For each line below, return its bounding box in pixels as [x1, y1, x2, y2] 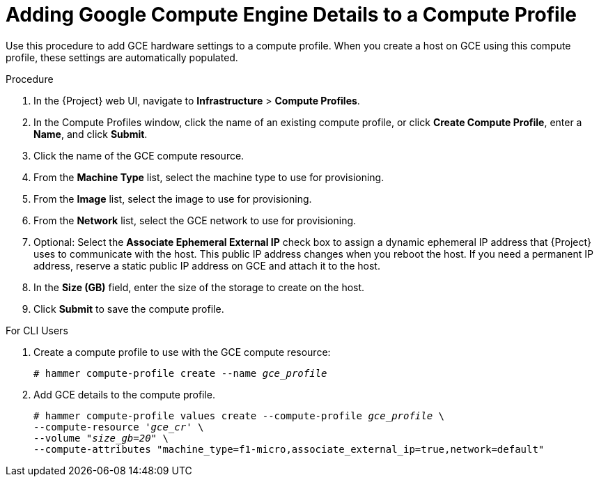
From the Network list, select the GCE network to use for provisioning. [33, 214, 357, 226]
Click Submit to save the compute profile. [33, 302, 224, 315]
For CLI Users [6, 324, 68, 336]
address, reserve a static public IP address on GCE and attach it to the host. [33, 259, 380, 272]
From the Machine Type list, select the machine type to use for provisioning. [33, 171, 384, 183]
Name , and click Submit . [33, 127, 148, 140]
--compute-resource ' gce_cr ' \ [33, 421, 204, 433]
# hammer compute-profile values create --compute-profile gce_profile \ [33, 410, 445, 421]
